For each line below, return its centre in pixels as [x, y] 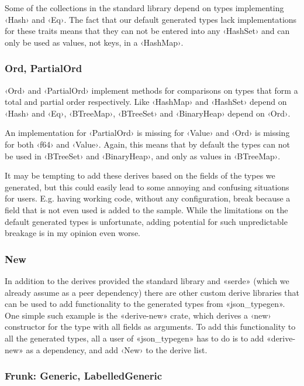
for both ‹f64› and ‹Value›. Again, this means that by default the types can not [147, 144]
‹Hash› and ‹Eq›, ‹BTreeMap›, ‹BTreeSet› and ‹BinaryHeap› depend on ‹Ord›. [148, 113]
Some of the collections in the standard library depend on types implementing [144, 8]
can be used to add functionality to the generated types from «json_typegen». [145, 304]
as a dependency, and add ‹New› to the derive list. [117, 349]
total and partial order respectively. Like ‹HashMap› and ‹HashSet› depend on [146, 102]
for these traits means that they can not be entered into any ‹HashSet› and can [147, 31]
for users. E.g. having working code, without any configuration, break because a [148, 198]
